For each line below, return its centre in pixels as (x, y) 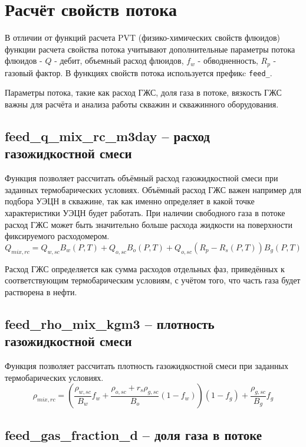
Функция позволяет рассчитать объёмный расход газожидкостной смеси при (142, 178)
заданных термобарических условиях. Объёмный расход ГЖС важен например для (153, 189)
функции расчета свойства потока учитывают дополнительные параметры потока (150, 49)
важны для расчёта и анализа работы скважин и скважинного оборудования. (142, 104)
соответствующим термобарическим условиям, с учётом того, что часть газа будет (153, 280)
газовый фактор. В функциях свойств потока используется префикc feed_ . (139, 72)
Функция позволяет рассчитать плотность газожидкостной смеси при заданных (147, 365)
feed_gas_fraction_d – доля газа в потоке (134, 434)
